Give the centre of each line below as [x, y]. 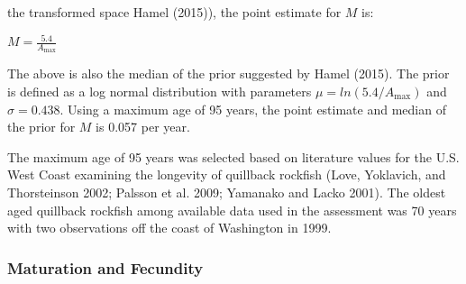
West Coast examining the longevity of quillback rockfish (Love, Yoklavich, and [227, 174]
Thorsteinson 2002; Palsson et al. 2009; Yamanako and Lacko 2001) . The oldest [227, 192]
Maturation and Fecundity [105, 267]
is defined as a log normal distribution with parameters [160, 91]
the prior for [41, 127]
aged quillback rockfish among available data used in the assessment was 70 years [232, 210]
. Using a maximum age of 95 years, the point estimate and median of [253, 109]
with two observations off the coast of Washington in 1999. [169, 228]
